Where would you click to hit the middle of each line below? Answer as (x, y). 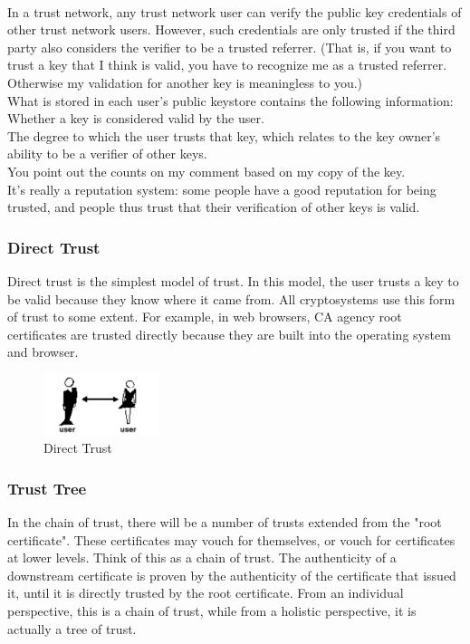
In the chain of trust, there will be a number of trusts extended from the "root (225, 521)
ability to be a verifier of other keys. (107, 154)
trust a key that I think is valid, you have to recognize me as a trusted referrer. (227, 65)
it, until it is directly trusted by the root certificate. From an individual (206, 593)
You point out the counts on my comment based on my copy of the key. (206, 171)
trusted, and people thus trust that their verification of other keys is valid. (214, 207)
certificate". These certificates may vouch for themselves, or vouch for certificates (231, 539)
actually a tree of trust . (72, 628)
